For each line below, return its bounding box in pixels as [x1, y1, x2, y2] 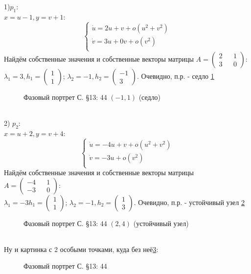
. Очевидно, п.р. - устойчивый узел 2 [134, 197, 245, 207]
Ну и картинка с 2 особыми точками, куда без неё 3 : [4, 244, 159, 254]
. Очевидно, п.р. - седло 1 [137, 70, 214, 81]
